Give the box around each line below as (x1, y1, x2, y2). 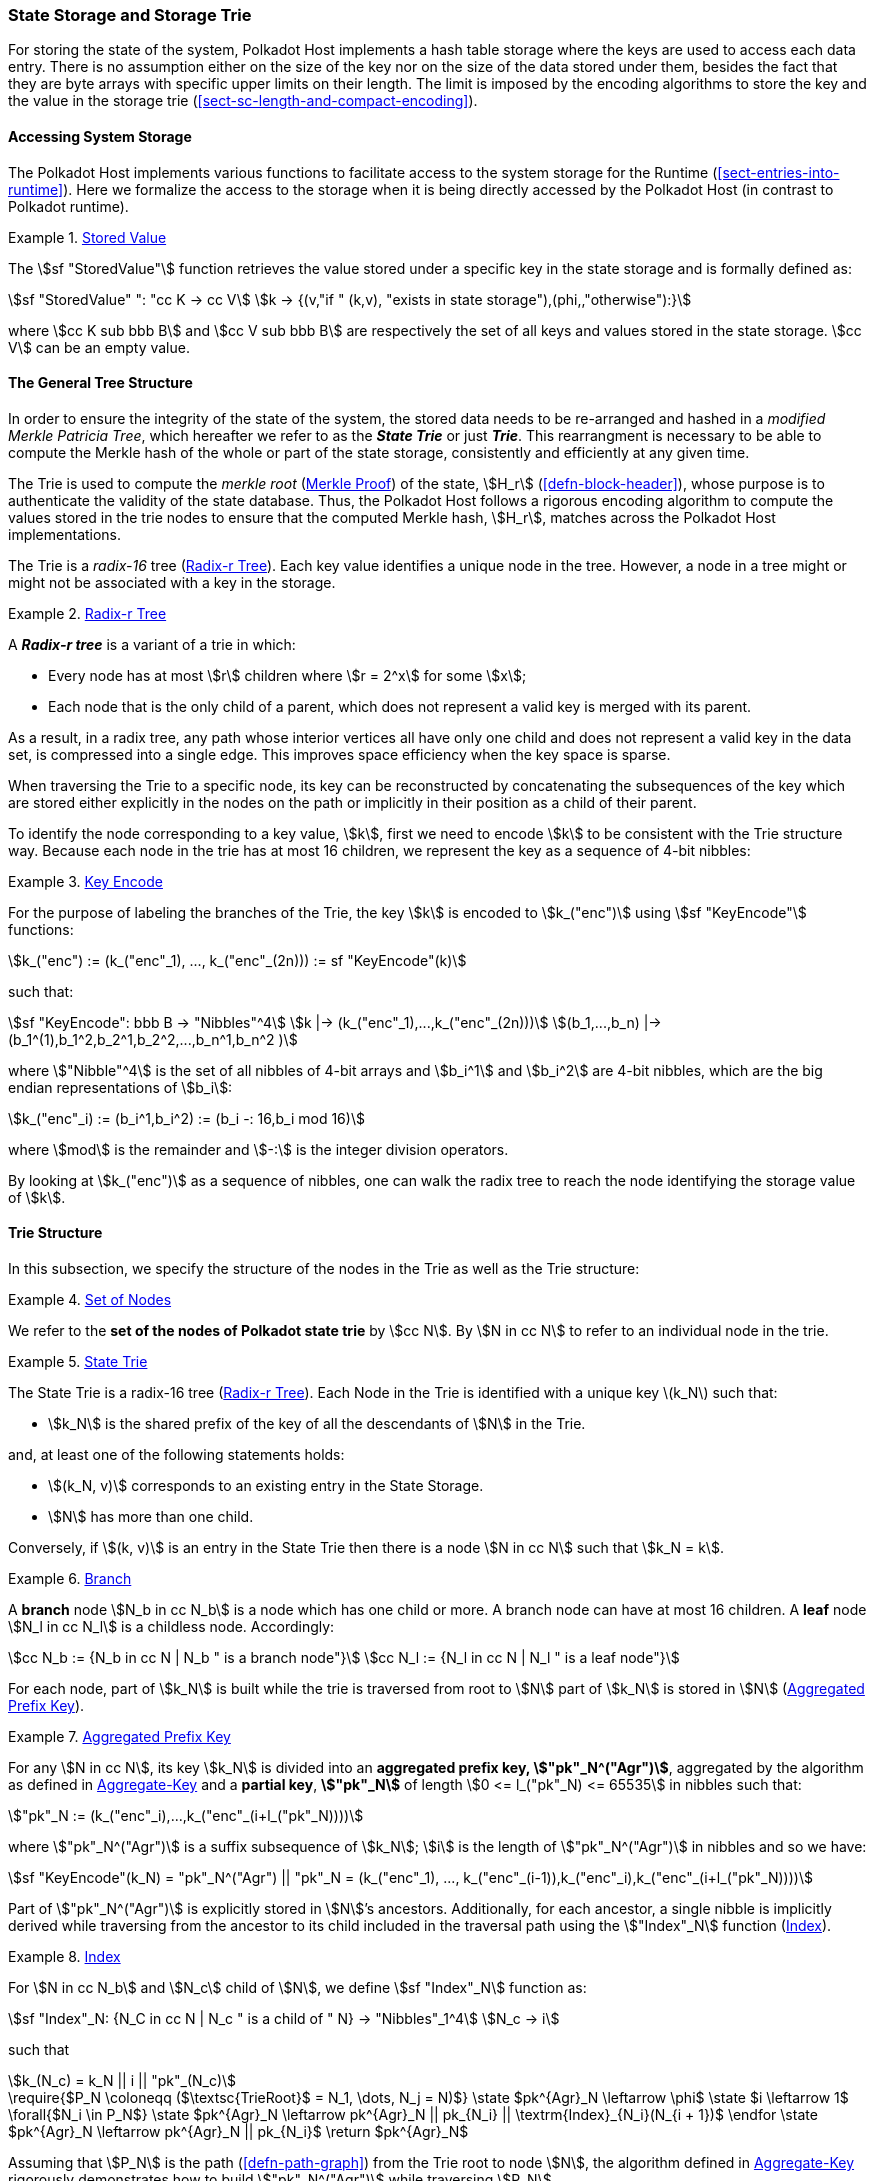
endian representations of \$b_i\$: (8, 1078, 233, 1096)
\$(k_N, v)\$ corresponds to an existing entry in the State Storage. (48, 1477, 484, 1495)
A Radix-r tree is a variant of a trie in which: (8, 635, 296, 653)
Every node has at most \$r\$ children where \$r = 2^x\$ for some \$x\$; (48, 666, 527, 684)
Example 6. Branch (8, 1570, 132, 1588)
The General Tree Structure (8, 374, 193, 392)
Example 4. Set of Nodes (8, 1291, 172, 1309)
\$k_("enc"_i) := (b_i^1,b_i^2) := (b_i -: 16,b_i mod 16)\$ (8, 1109, 365, 1127)
